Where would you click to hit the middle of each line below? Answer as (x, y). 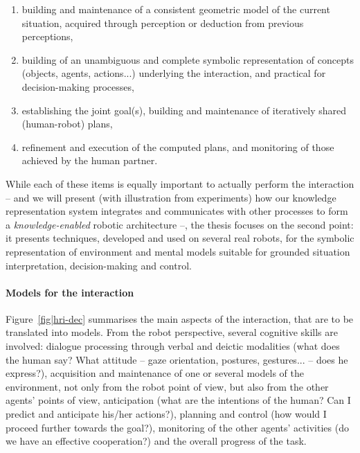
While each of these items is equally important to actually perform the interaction (180, 183)
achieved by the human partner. (90, 160)
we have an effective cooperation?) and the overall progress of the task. (156, 441)
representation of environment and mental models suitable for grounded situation (178, 251)
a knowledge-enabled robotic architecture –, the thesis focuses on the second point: (180, 224)
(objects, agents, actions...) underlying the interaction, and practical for (174, 73)
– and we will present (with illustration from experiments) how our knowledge (171, 197)
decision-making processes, (78, 86)
